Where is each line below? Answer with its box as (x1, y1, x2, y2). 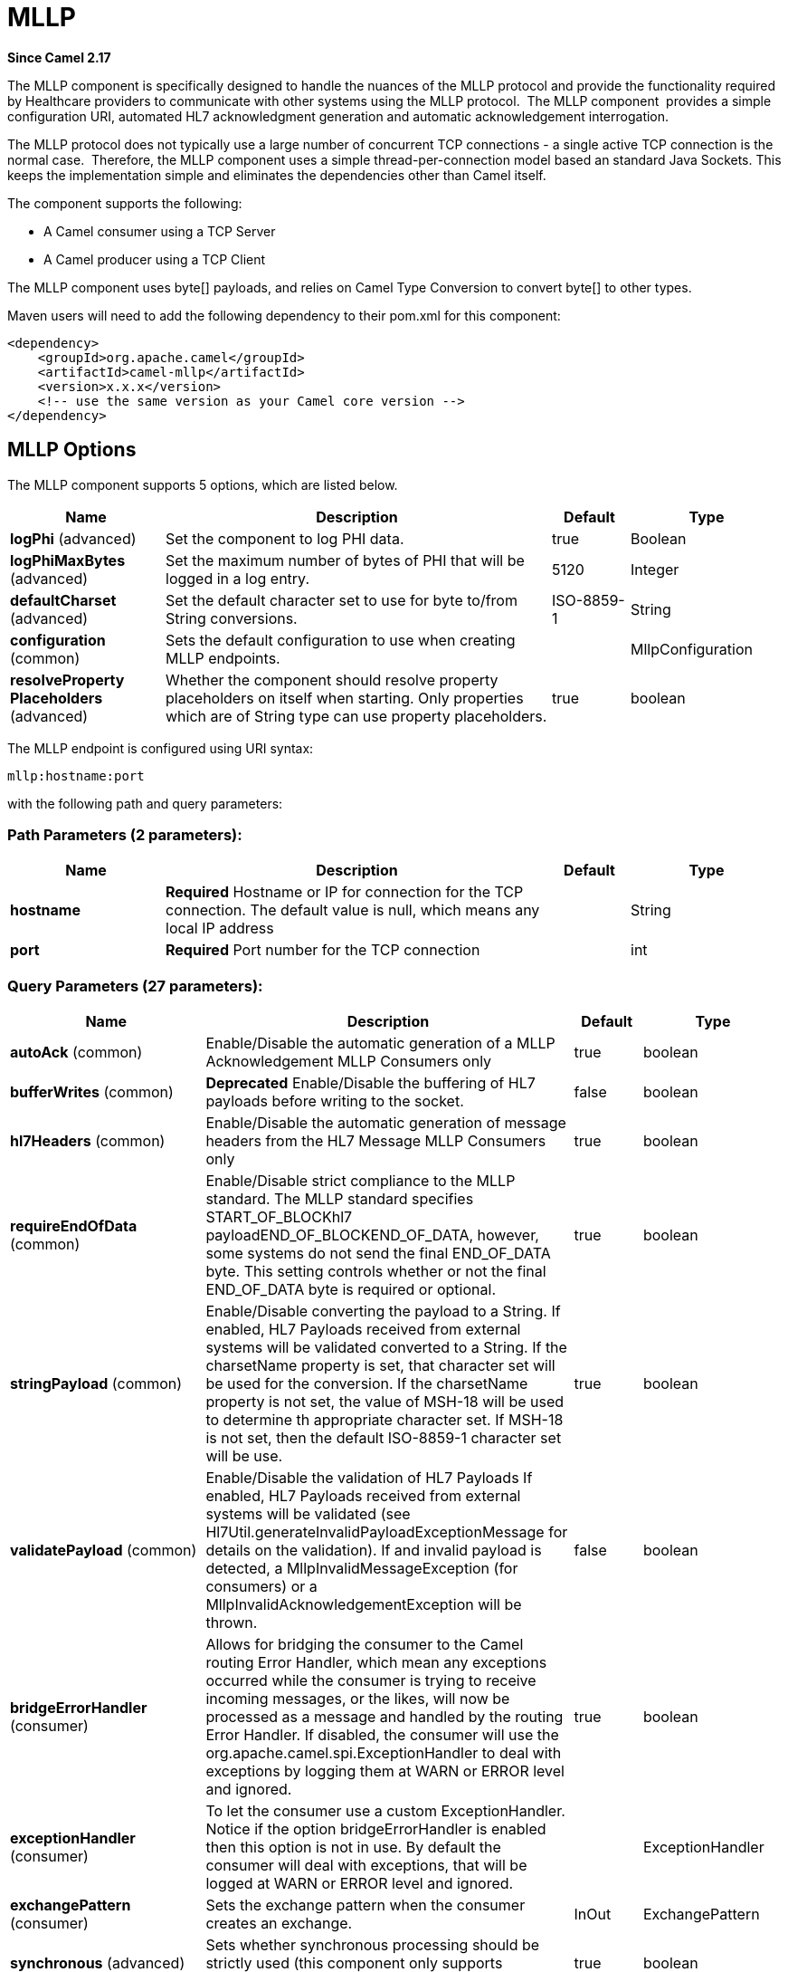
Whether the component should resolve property (166, 670, 498, 689)
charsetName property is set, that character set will (205, 1356, 555, 1375)
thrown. (205, 1613, 258, 1632)
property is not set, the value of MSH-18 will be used (205, 1393, 565, 1412)
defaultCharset (10, 590, 117, 609)
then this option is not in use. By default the (205, 1838, 501, 1857)
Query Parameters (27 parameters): (7, 976, 263, 995)
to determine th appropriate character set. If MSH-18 (205, 1411, 564, 1430)
